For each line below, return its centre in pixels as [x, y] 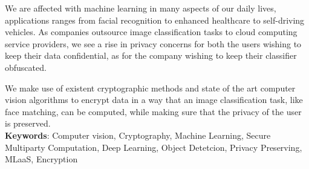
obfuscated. [26, 67]
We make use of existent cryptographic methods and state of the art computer [150, 88]
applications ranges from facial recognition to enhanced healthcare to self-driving [155, 20]
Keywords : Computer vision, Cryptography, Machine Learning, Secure [138, 135]
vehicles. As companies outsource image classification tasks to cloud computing [151, 32]
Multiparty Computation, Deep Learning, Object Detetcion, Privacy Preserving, [154, 147]
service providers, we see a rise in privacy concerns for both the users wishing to [153, 43]
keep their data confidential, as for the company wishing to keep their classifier [151, 55]
